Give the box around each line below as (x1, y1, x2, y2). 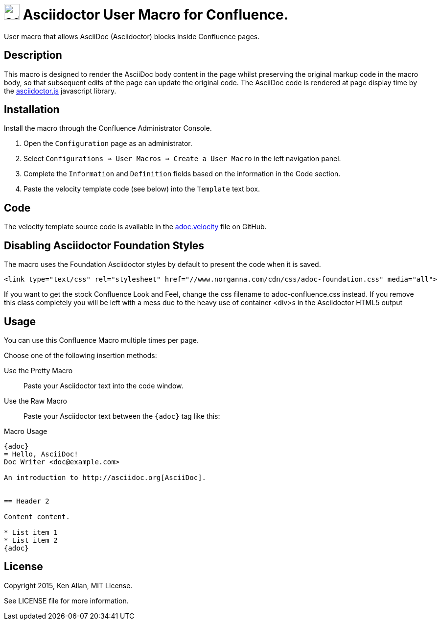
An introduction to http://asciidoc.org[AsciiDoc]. (4, 473, 207, 481)
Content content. (4, 512, 70, 521)
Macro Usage (4, 427, 47, 435)
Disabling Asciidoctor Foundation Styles (4, 239, 205, 252)
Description (4, 49, 62, 62)
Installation (4, 103, 60, 116)
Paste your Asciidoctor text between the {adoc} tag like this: (23, 411, 220, 420)
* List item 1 (4, 528, 58, 536)
